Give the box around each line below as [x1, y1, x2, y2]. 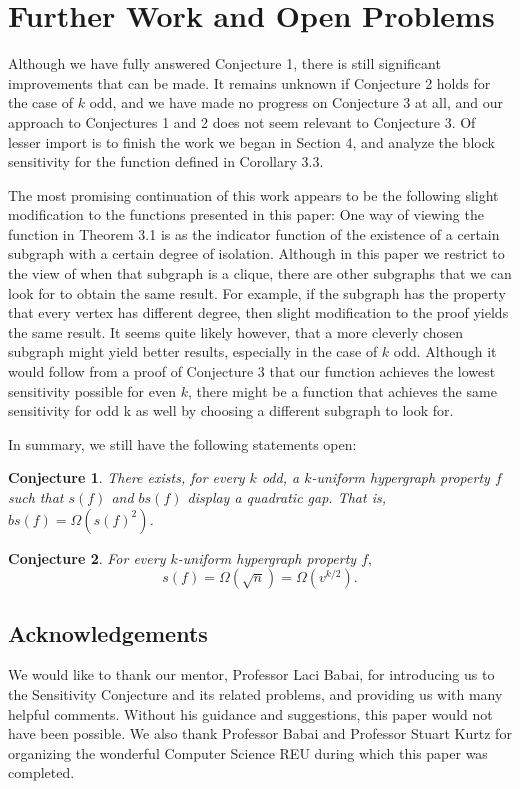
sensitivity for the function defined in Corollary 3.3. [8, 151, 324, 172]
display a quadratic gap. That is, [187, 487, 386, 507]
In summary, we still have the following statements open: [8, 433, 357, 454]
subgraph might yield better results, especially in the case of [8, 341, 378, 362]
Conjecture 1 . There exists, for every [8, 467, 245, 488]
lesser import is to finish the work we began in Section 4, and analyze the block [8, 131, 495, 152]
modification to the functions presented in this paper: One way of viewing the [8, 204, 484, 225]
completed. [8, 762, 75, 783]
